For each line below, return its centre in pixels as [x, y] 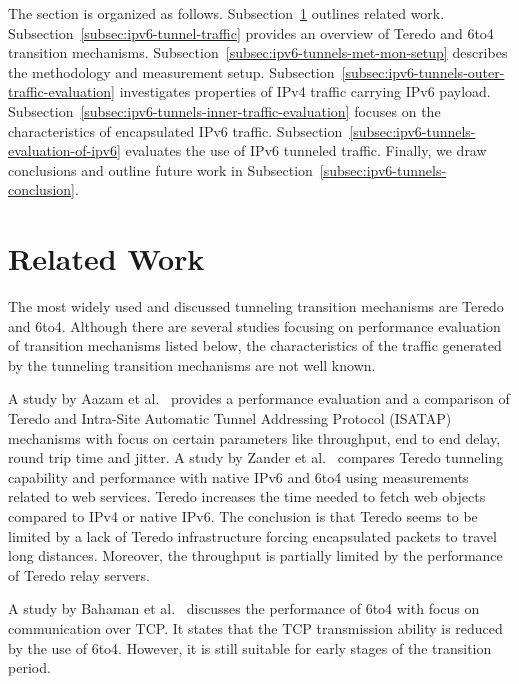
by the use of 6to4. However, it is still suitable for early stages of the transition [250, 647]
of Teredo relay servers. [79, 574]
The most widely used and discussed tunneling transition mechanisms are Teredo [256, 306]
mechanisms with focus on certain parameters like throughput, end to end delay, [254, 437]
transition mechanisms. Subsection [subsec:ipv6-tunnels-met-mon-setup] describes [258, 52]
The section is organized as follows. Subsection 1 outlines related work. [226, 13]
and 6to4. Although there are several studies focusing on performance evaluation [254, 325]
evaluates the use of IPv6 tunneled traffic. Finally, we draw [306, 150]
